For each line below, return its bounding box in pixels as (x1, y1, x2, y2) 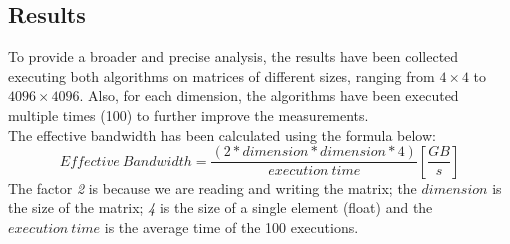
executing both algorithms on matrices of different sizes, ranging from (8, 65, 435, 86)
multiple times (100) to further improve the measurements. (8, 104, 369, 125)
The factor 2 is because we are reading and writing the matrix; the (8, 177, 417, 198)
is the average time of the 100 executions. (104, 216, 359, 237)
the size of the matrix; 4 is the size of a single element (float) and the (8, 197, 433, 218)
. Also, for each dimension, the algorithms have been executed (79, 85, 459, 106)
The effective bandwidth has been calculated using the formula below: (8, 124, 436, 145)
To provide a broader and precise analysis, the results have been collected (8, 46, 459, 67)
